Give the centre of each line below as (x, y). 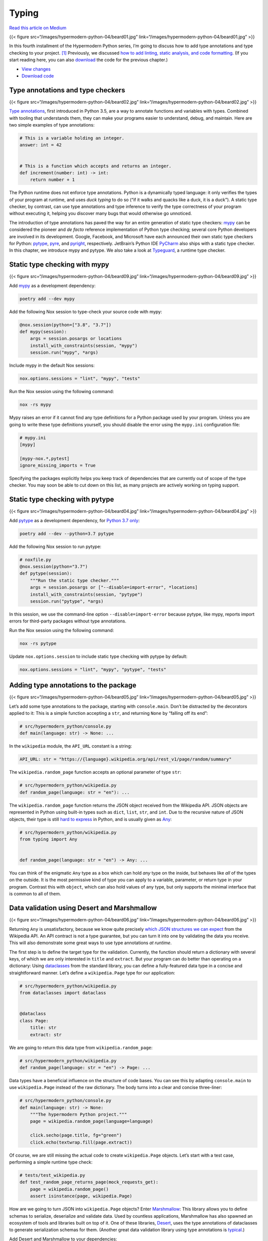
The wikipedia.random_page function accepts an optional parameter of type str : (95, 772)
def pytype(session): (46, 574)
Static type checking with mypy (59, 265)
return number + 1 (52, 180)
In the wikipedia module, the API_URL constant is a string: (71, 746)
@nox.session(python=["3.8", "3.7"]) (66, 325)
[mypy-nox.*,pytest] (44, 458)
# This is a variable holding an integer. (72, 138)
